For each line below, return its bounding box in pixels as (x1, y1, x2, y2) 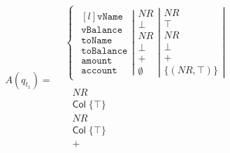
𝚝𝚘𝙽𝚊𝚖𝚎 (81, 35, 113, 45)
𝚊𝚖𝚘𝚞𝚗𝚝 (81, 56, 113, 66)
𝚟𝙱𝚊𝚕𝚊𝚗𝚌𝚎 (81, 24, 123, 35)
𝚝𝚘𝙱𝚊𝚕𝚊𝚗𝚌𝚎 (81, 46, 128, 57)
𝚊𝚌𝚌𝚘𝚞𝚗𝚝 (81, 66, 117, 76)
